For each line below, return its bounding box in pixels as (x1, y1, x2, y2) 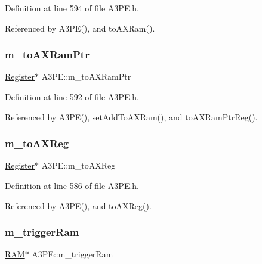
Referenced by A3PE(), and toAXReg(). (5, 199, 152, 212)
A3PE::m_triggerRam (32, 248, 113, 260)
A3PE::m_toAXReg (41, 159, 116, 172)
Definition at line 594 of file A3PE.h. (5, 2, 140, 14)
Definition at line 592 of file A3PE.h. (5, 91, 140, 103)
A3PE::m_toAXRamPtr (41, 70, 131, 83)
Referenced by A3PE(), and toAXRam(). (5, 21, 155, 34)
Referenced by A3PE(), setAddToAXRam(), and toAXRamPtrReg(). (5, 110, 258, 123)
